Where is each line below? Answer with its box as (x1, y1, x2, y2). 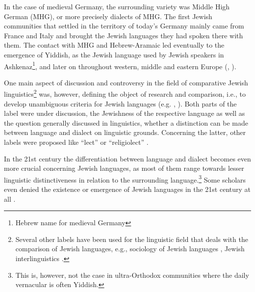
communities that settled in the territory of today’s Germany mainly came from (4, 21, 244, 31)
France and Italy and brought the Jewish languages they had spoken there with (4, 30, 243, 40)
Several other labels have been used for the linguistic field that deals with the (15, 234, 248, 244)
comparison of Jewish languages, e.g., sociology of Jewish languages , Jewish (15, 243, 245, 254)
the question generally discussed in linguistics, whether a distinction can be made (4, 117, 249, 128)
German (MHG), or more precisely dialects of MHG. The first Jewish (4, 11, 212, 21)
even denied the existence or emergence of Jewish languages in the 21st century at (4, 184, 251, 194)
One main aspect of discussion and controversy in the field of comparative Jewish (4, 77, 248, 87)
